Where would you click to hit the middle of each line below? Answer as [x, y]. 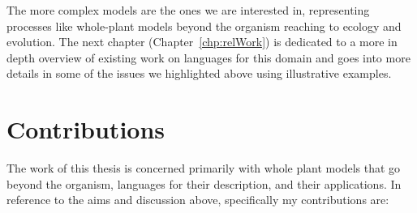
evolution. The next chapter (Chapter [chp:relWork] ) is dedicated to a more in [202, 42]
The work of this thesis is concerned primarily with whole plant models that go [204, 168]
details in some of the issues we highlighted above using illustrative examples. [199, 73]
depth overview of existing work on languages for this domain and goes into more [208, 57]
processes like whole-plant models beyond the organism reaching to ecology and [204, 26]
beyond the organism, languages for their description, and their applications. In [204, 183]
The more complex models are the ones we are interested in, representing [188, 10]
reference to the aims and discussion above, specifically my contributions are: [198, 200]
